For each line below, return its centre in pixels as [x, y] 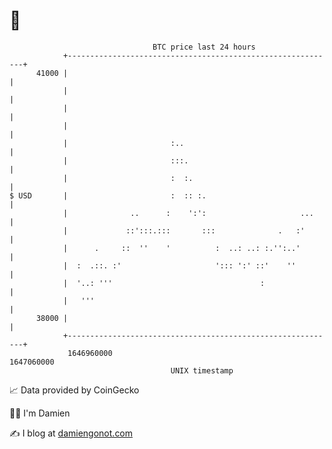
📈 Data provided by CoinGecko [74, 390]
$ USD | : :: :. [108, 195]
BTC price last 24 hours [204, 47]
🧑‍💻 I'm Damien [40, 413]
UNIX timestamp [202, 370]
